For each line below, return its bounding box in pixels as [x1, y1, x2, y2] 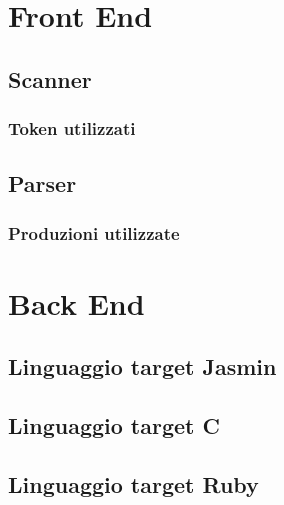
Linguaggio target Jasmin [8, 351, 277, 382]
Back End [8, 282, 145, 323]
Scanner [8, 63, 92, 94]
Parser [8, 168, 77, 199]
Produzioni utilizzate [8, 220, 180, 245]
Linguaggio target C [8, 410, 220, 441]
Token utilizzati [8, 116, 136, 141]
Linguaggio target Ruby [8, 468, 259, 499]
